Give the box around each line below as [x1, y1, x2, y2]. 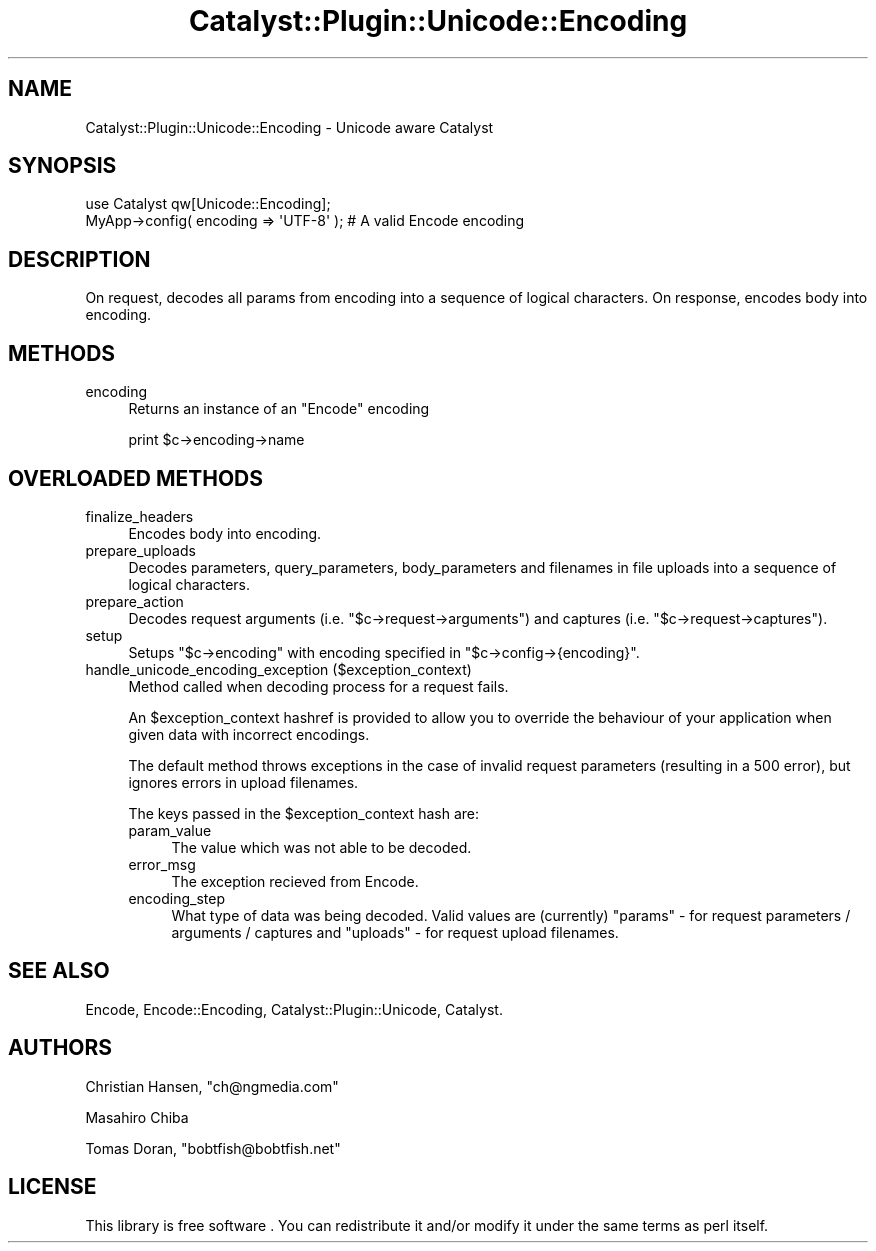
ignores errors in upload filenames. [128, 773, 359, 791]
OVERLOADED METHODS [8, 465, 264, 491]
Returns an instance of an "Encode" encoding [128, 400, 430, 418]
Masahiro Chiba [85, 1108, 189, 1126]
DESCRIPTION [8, 246, 151, 272]
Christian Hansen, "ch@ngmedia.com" [85, 1077, 339, 1095]
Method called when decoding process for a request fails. [128, 677, 509, 695]
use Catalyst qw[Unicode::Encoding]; [85, 195, 331, 213]
